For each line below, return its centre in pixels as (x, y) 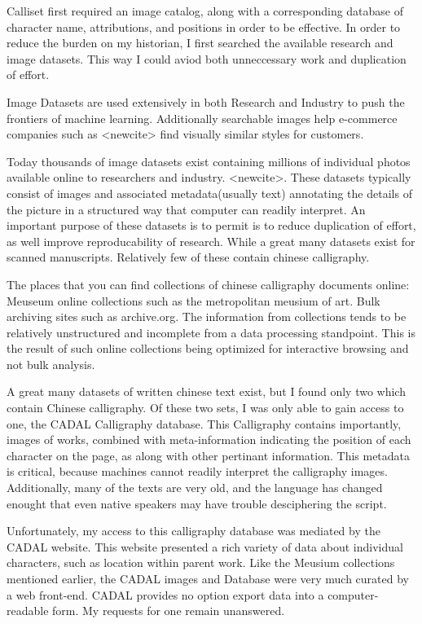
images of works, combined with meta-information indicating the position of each (209, 439)
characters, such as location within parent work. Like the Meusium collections (201, 562)
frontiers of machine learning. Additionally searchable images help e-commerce (202, 118)
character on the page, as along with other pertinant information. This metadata (209, 455)
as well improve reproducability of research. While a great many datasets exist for (211, 241)
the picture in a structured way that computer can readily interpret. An (186, 209)
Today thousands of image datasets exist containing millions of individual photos (209, 161)
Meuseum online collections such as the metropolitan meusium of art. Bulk (193, 300)
